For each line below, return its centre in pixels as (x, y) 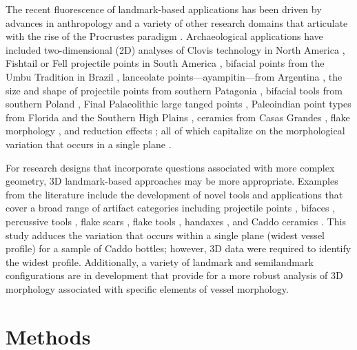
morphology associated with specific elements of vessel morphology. (147, 288)
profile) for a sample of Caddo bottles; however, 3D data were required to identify (178, 248)
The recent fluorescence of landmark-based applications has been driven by (164, 9)
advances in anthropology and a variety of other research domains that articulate (177, 22)
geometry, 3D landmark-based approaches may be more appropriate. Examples (172, 181)
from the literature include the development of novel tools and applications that (174, 194)
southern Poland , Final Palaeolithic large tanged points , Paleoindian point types (178, 104)
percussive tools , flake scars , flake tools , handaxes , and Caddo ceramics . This (176, 221)
